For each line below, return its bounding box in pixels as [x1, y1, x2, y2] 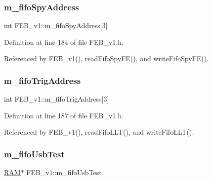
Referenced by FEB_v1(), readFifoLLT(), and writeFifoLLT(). [4, 127, 194, 137]
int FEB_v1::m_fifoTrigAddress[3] [4, 94, 109, 104]
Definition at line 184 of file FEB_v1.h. [4, 36, 124, 47]
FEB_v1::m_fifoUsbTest [26, 167, 102, 178]
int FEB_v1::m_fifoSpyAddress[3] [4, 20, 108, 31]
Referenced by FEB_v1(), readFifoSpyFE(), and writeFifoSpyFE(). [4, 53, 209, 64]
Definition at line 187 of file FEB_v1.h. [4, 110, 124, 120]
